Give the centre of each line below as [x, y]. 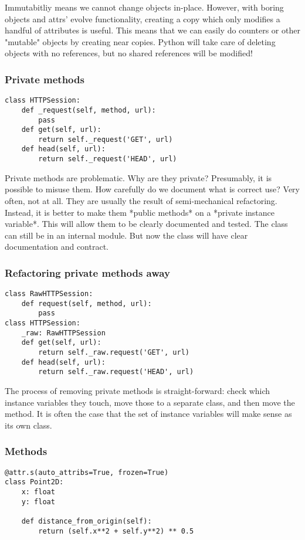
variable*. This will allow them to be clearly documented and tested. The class [146, 224]
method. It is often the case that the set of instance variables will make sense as [148, 414]
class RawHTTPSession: [49, 294]
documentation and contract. [57, 247]
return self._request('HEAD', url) [108, 159]
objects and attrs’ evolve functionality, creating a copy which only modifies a [143, 18]
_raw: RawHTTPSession [63, 333]
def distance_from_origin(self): [87, 521]
